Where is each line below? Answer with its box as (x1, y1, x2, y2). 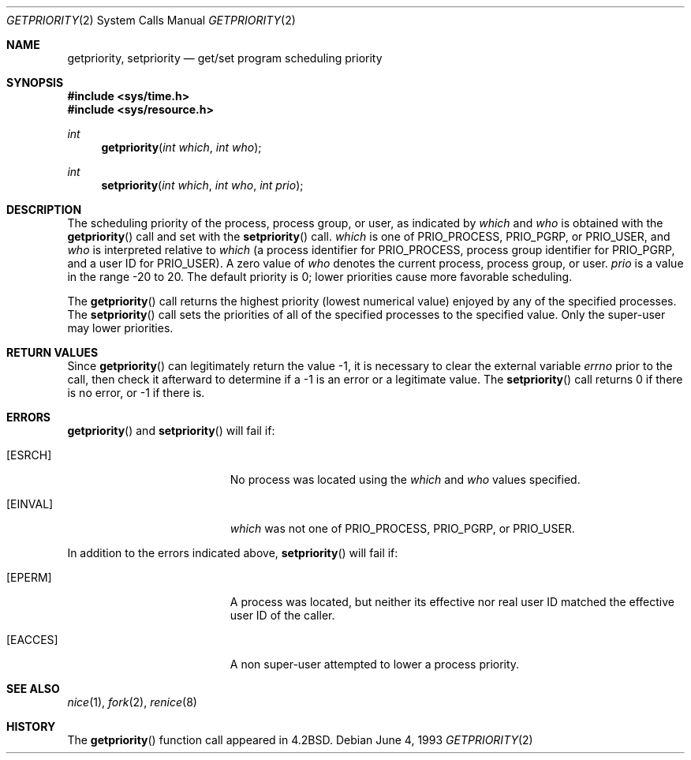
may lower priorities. (67, 321, 174, 335)
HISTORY (6, 720, 56, 733)
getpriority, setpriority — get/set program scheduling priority (67, 51, 383, 65)
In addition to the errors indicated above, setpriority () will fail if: (67, 546, 398, 560)
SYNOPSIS (6, 76, 64, 89)
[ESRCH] (6, 448, 52, 462)
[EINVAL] (6, 497, 54, 511)
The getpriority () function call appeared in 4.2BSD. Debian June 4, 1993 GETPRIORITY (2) (67, 733, 533, 747)
